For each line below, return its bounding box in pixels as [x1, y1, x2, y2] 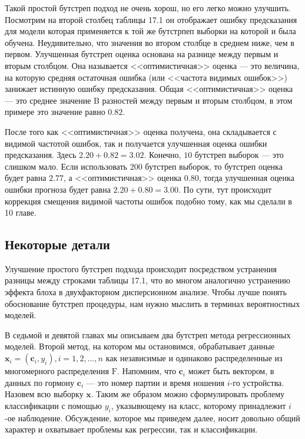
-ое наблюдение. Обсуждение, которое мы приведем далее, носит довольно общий [5, 411, 300, 424]
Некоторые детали [5, 235, 110, 253]
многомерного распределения [5, 365, 110, 377]
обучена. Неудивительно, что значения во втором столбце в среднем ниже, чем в [5, 36, 294, 48]
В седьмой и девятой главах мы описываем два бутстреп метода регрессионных [5, 328, 291, 341]
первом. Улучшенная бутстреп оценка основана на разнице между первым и [5, 48, 279, 60]
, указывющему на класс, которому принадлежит [111, 399, 286, 411]
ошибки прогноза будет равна [5, 183, 111, 195]
